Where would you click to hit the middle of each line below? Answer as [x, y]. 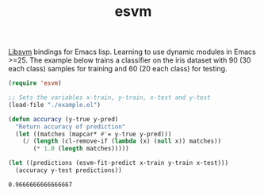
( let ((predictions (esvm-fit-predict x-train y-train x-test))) [118, 163]
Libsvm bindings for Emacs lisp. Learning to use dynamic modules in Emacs [132, 52]
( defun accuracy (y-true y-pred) [63, 119]
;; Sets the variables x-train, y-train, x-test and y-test [110, 97]
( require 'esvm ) [35, 83]
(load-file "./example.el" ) [55, 105]
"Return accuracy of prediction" [71, 126]
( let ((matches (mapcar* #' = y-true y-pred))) [94, 134]
